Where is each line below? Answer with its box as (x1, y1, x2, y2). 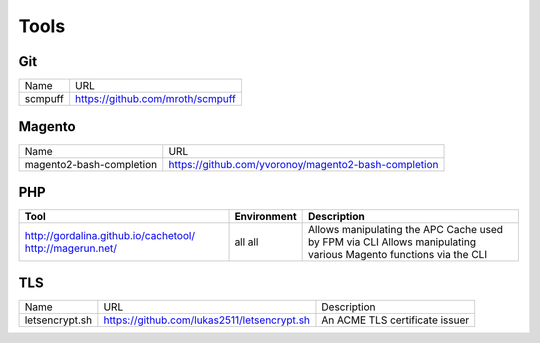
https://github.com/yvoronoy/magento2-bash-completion (168, 157, 439, 171)
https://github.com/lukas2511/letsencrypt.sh (103, 313, 310, 327)
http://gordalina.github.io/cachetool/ (24, 229, 195, 243)
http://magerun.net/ (24, 241, 118, 255)
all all (234, 235, 259, 249)
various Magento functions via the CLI (308, 248, 488, 262)
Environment (234, 210, 297, 224)
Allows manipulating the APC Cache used (308, 223, 504, 237)
